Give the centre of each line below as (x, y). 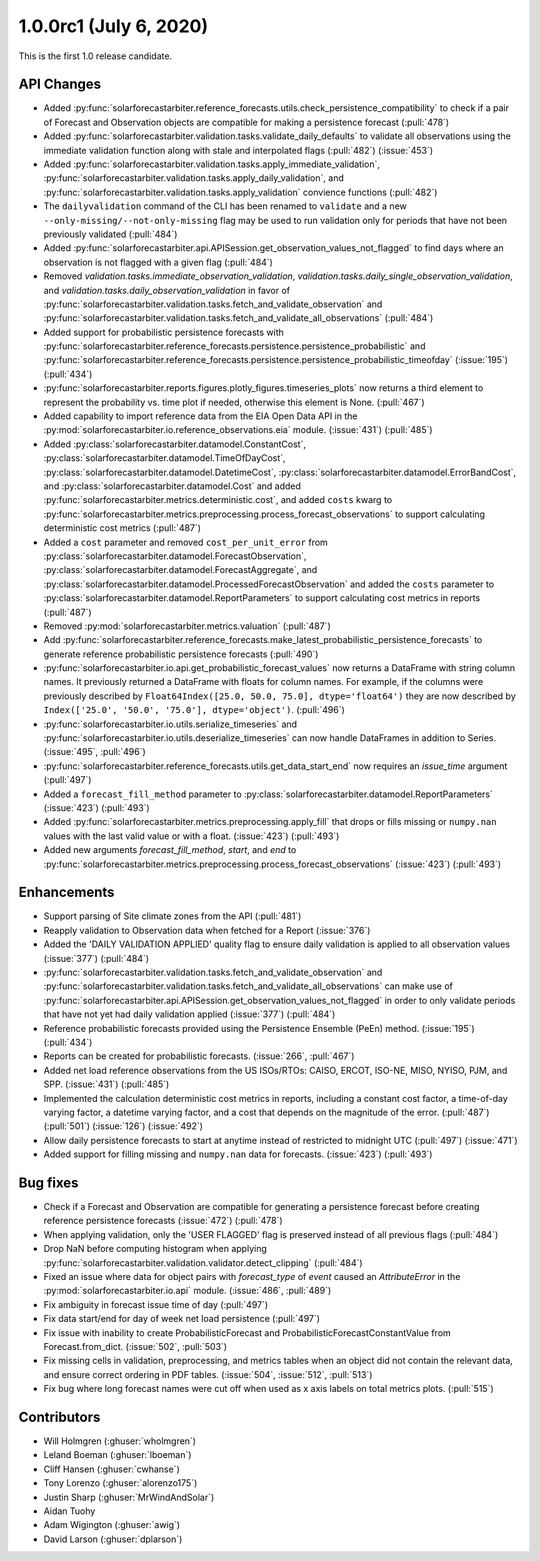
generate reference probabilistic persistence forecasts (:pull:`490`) (181, 654)
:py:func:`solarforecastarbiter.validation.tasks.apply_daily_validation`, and (193, 178)
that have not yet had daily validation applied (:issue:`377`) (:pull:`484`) (189, 1014)
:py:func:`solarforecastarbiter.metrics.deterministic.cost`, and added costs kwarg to (218, 500)
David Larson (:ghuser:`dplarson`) (113, 1539)
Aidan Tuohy (69, 1511)
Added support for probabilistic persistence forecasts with (164, 332)
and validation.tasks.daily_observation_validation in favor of (167, 290)
